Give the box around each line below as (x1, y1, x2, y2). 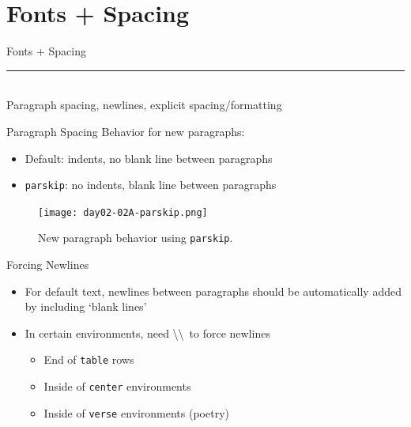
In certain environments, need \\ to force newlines (25, 324, 270, 341)
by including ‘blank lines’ (25, 298, 147, 315)
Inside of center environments (43, 378, 191, 395)
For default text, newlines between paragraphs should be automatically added (25, 282, 402, 299)
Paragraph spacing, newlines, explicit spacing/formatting (6, 96, 282, 113)
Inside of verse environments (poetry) (43, 404, 229, 421)
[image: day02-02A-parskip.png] (38, 206, 208, 218)
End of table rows (43, 351, 134, 368)
